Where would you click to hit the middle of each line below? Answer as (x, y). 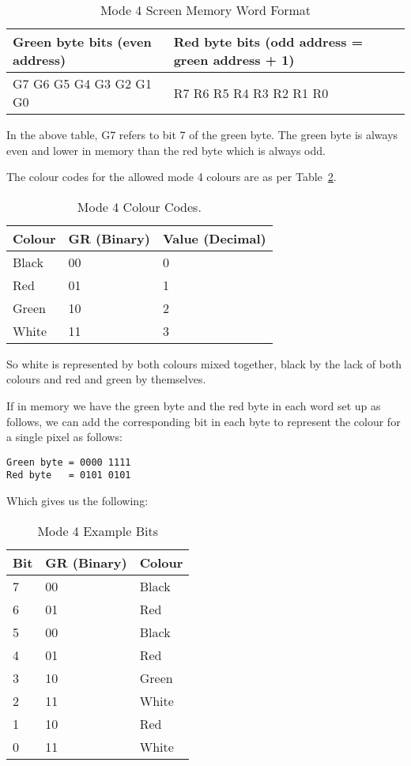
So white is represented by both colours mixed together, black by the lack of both (204, 363)
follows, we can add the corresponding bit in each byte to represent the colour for (204, 421)
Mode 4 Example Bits (98, 530)
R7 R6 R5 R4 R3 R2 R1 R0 (251, 92)
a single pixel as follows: (64, 437)
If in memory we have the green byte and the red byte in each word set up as (194, 405)
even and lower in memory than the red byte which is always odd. (166, 150)
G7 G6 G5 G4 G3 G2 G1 (82, 83)
